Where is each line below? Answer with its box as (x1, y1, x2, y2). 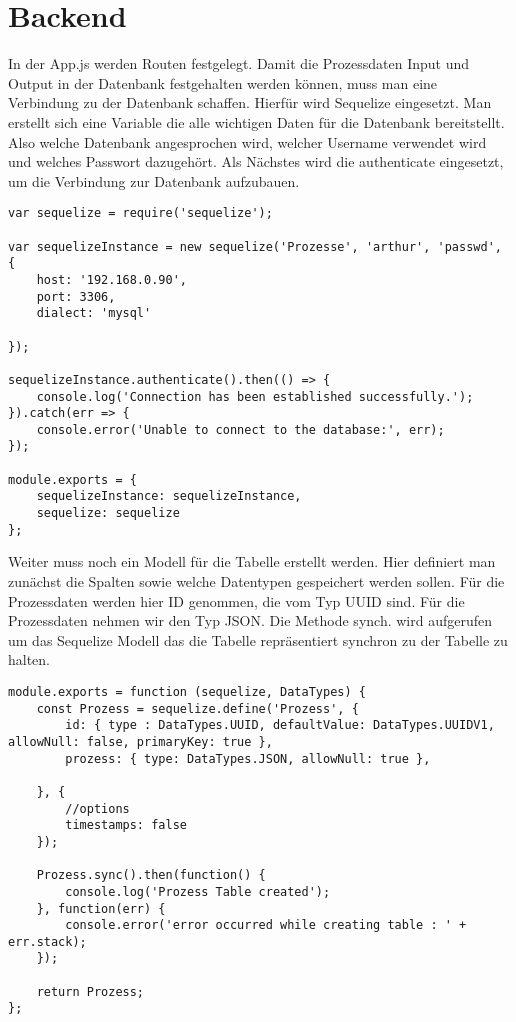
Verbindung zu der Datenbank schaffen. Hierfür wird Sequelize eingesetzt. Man (8, 92, 492, 113)
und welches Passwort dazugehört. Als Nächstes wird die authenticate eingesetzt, (8, 151, 504, 172)
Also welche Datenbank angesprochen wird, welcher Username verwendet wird (8, 131, 487, 152)
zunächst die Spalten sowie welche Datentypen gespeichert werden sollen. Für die (8, 571, 505, 591)
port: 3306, (36, 289, 116, 304)
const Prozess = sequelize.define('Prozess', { (36, 701, 359, 716)
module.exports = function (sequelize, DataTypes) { (8, 684, 366, 699)
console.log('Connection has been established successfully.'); (36, 389, 474, 404)
